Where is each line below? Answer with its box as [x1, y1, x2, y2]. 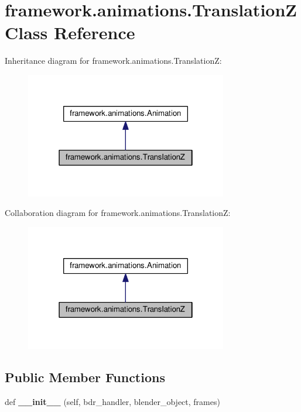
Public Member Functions [5, 368, 165, 386]
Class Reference [5, 20, 135, 44]
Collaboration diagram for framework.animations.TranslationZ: [5, 207, 231, 219]
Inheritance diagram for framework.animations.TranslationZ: [5, 54, 222, 67]
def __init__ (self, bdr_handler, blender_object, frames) [5, 395, 220, 407]
